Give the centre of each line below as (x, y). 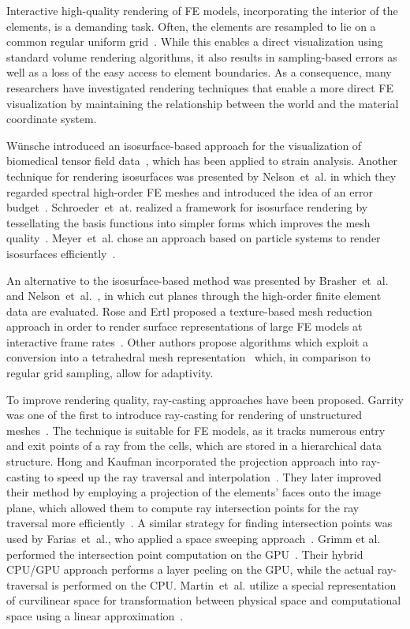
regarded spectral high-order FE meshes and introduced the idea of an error (190, 191)
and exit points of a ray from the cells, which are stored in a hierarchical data (194, 446)
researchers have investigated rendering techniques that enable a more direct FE (200, 87)
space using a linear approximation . (95, 615)
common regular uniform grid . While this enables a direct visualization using (195, 41)
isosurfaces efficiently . (61, 253)
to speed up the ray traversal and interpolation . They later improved (212, 476)
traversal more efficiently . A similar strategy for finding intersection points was (199, 523)
